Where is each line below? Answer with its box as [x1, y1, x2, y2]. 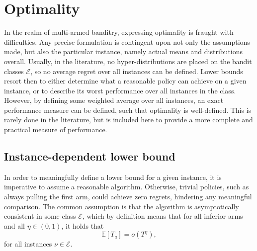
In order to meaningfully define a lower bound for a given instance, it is [4, 171, 222, 182]
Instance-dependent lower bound [4, 149, 175, 164]
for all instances [4, 239, 52, 249]
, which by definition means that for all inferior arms [82, 211, 243, 221]
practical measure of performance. [4, 124, 107, 135]
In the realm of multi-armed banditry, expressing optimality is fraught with [4, 27, 234, 37]
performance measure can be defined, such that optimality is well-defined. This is [4, 104, 252, 115]
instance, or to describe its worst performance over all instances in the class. [4, 85, 236, 95]
